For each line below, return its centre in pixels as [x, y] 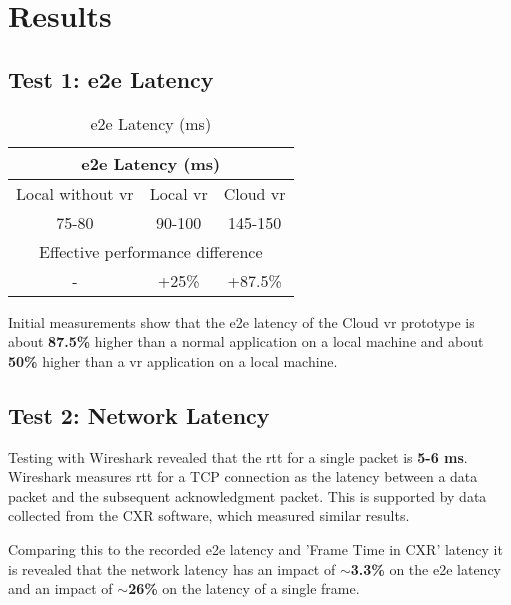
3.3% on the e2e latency [426, 568]
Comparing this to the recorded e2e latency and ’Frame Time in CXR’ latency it [255, 548]
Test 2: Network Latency [139, 414]
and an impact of [60, 588]
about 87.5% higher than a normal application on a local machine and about [246, 341]
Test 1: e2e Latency [111, 78]
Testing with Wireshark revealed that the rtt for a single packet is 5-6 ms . [238, 456]
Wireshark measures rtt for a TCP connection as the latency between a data [243, 476]
